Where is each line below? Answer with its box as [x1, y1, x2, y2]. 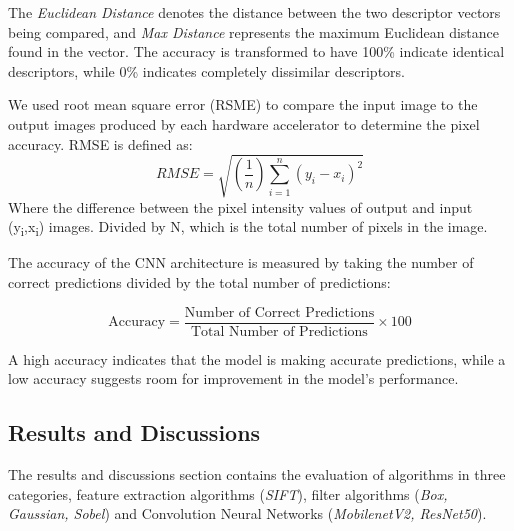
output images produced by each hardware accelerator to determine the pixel [8, 113, 480, 134]
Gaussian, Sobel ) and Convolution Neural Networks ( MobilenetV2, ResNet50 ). [8, 503, 487, 524]
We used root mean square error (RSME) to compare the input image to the [8, 94, 478, 115]
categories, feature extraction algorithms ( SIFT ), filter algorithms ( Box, [8, 483, 448, 504]
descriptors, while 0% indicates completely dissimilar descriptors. [8, 60, 405, 81]
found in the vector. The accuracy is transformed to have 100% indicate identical [8, 41, 505, 62]
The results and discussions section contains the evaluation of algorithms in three [8, 464, 506, 485]
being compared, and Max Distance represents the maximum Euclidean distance [8, 21, 499, 42]
